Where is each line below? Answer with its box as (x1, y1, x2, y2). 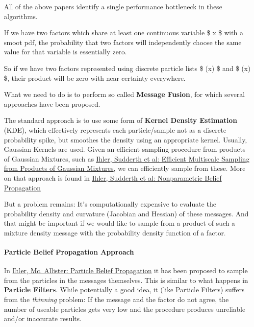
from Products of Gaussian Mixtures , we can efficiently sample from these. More (4, 163, 246, 173)
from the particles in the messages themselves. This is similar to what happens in (4, 275, 248, 285)
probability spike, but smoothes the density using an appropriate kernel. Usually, (4, 134, 247, 144)
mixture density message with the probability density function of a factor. (4, 227, 226, 237)
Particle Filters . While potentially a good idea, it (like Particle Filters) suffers (4, 284, 245, 295)
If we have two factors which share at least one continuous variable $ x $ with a (4, 27, 244, 38)
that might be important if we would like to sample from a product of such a (4, 218, 235, 228)
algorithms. (4, 11, 38, 21)
